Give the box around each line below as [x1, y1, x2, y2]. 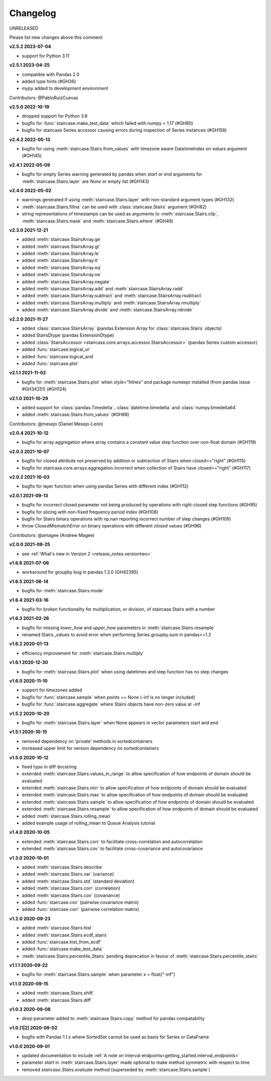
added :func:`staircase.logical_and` [22, 353, 95, 359]
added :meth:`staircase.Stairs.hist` [22, 925, 93, 931]
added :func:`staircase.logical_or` [22, 346, 91, 352]
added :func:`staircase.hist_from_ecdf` [22, 939, 102, 945]
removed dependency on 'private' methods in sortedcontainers [22, 738, 153, 744]
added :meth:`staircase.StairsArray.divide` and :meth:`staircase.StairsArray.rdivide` [22, 307, 193, 313]
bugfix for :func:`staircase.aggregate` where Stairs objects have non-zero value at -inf [22, 701, 200, 707]
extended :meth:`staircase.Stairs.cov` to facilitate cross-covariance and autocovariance [22, 845, 203, 852]
